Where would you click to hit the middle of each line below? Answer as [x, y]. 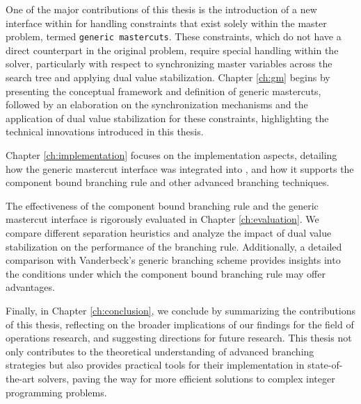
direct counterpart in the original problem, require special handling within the [172, 50]
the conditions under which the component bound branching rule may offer [166, 273]
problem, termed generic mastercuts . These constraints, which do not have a [174, 36]
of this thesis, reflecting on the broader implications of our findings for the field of [180, 324]
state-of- [325, 365]
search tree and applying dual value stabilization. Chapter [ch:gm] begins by [168, 77]
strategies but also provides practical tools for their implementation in [155, 365]
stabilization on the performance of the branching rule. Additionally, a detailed [174, 246]
